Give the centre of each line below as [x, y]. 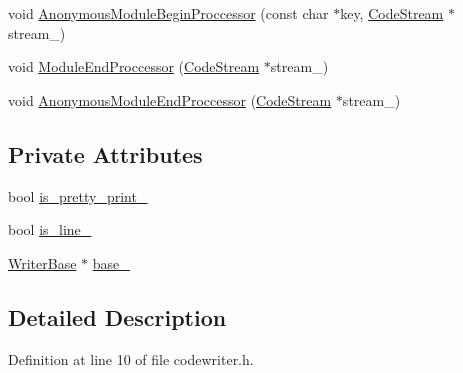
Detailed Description [117, 316]
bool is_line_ [50, 229]
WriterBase [42, 262]
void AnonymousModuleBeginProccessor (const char [168, 13]
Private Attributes [105, 153]
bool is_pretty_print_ [78, 195]
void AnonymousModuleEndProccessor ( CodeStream [170, 99]
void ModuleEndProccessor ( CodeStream [134, 66]
